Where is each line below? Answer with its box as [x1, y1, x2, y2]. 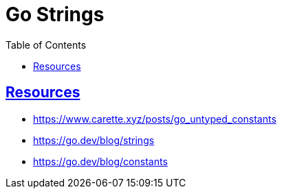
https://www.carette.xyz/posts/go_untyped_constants [33, 112, 276, 125]
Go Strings [6, 3, 105, 26]
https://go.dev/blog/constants [33, 155, 168, 167]
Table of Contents [6, 38, 87, 51]
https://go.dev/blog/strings [33, 134, 155, 146]
